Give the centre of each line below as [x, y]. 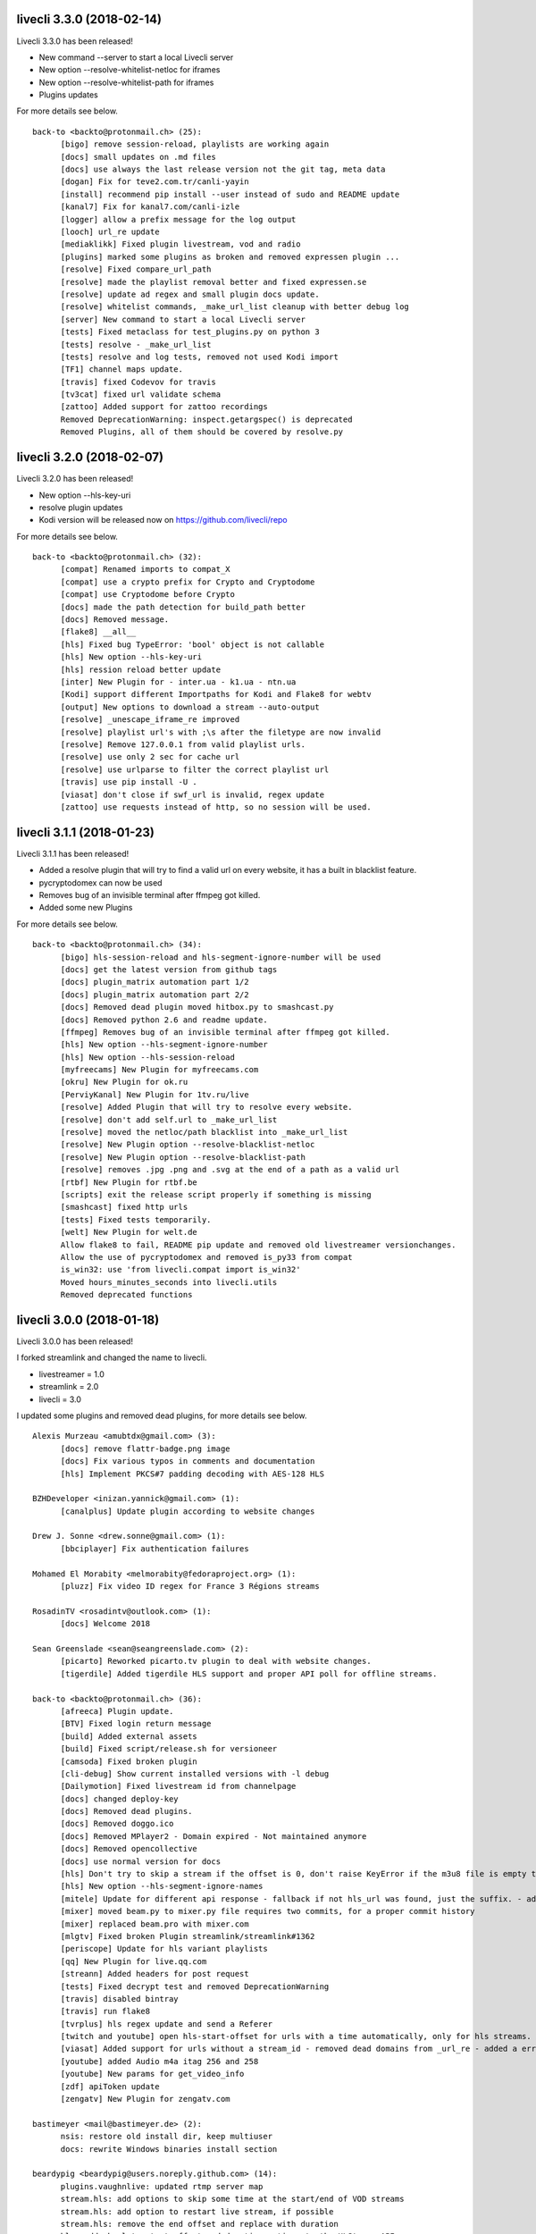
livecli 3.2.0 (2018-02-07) [90, 457]
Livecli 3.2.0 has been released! [75, 479]
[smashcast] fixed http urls [124, 1207]
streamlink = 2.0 [69, 1387]
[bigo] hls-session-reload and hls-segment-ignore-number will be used [221, 957]
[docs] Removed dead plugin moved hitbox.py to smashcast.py [197, 1007]
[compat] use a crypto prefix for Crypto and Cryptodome [188, 582]
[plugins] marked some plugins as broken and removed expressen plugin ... [230, 256]
